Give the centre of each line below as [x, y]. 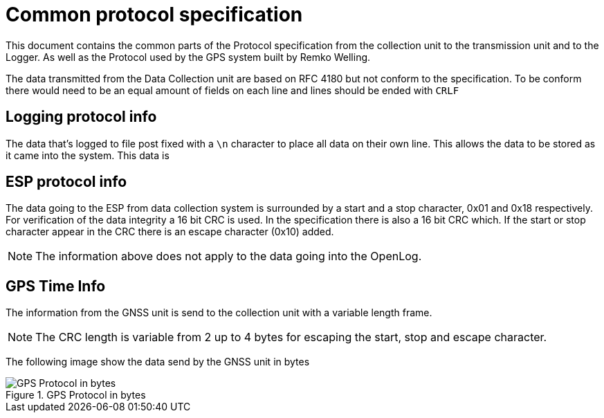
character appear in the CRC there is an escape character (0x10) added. [170, 232]
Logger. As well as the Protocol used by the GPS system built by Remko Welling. [188, 57]
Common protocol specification [154, 15]
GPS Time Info [56, 286]
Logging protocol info [81, 117]
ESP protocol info [66, 182]
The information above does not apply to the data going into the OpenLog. [229, 256]
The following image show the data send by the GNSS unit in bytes [158, 362]
